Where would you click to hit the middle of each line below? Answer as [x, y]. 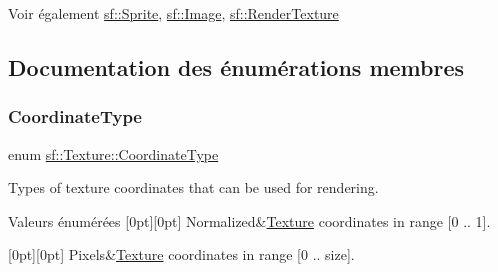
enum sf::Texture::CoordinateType [113, 153]
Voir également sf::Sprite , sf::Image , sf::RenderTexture [173, 13]
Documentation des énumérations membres [236, 66]
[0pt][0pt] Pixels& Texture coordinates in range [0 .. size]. [181, 254]
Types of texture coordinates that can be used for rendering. [193, 187]
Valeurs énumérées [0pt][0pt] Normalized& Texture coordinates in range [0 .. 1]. [249, 220]
